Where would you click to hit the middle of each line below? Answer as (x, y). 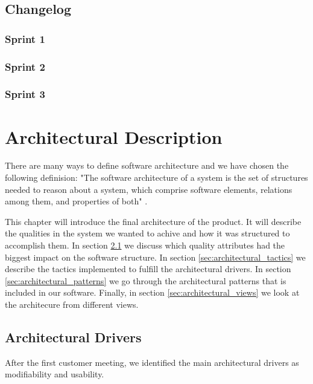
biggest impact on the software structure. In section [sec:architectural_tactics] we (155, 257)
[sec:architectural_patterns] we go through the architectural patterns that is (146, 280)
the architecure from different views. (72, 304)
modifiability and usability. (55, 374)
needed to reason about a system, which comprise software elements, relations (149, 189)
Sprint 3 (25, 94)
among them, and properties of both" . (76, 201)
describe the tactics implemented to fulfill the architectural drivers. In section (148, 269)
